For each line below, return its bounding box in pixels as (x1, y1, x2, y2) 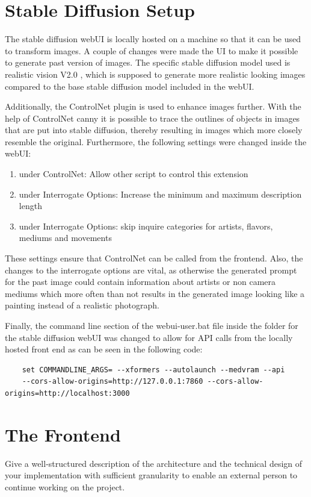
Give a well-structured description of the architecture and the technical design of (5, 457, 303, 469)
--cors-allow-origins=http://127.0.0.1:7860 (22, 377, 203, 386)
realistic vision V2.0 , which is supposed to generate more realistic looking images (5, 67, 306, 80)
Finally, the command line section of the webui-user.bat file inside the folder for (5, 319, 298, 331)
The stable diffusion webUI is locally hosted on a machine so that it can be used (5, 33, 301, 45)
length (19, 199, 42, 212)
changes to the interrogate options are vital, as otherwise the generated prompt (5, 263, 297, 276)
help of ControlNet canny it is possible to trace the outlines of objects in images (5, 111, 300, 124)
